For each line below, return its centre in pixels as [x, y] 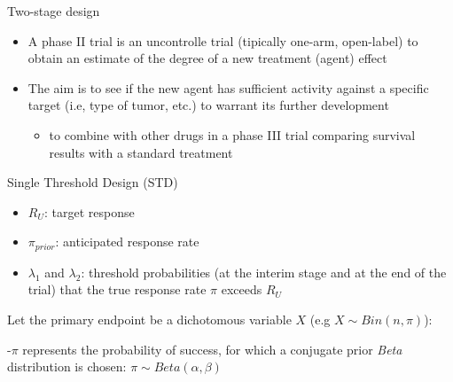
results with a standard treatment [141, 152]
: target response [89, 211]
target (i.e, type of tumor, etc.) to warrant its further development [208, 105]
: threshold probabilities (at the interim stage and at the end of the [264, 272]
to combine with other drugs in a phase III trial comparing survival [232, 134]
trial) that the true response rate [117, 289]
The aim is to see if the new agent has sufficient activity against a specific [228, 87]
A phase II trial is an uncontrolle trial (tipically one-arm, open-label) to [223, 40]
